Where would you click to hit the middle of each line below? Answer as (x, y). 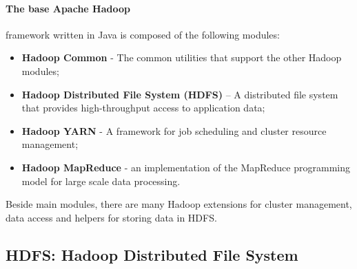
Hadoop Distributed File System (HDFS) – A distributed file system (180, 94)
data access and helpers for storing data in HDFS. (111, 217)
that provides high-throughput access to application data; (143, 108)
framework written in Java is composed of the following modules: (143, 34)
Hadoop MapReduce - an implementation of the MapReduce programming (186, 167)
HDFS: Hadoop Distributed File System (152, 254)
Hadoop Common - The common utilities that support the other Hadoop (182, 57)
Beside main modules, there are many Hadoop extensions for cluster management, (179, 204)
